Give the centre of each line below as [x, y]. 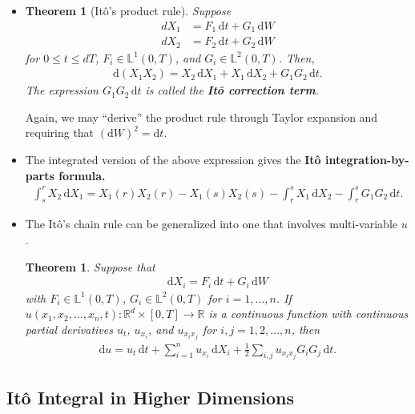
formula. [82, 175]
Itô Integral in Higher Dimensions [150, 397]
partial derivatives [69, 329]
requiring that [60, 133]
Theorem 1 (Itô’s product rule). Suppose [128, 10]
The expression [62, 90]
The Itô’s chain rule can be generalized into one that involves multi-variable [211, 224]
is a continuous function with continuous [308, 314]
